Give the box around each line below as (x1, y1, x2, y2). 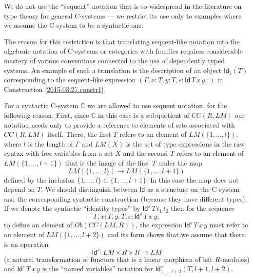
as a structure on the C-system (147, 184, 240, 194)
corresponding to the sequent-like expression (4, 74, 136, 85)
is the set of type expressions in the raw (126, 138, 245, 148)
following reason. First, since (4, 110, 89, 120)
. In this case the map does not (146, 174, 239, 185)
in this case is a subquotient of (98, 110, 189, 120)
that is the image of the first (65, 157, 150, 167)
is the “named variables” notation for (42, 263, 153, 274)
